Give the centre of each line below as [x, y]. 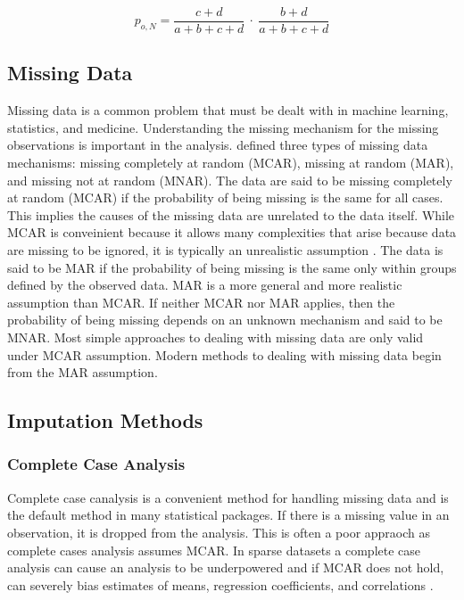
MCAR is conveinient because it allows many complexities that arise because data [232, 232]
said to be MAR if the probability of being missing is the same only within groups [232, 267]
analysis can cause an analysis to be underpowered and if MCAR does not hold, [226, 567]
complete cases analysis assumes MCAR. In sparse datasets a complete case [214, 550]
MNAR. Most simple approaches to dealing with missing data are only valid [215, 337]
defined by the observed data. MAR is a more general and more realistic [205, 285]
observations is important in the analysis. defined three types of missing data [218, 145]
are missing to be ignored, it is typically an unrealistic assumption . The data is [225, 250]
